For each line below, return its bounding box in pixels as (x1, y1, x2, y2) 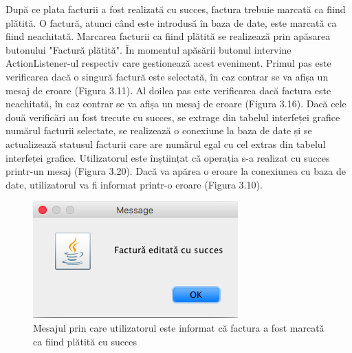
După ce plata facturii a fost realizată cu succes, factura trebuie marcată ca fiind (5, 2, 346, 16)
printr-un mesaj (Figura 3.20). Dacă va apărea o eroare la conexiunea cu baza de (5, 164, 346, 178)
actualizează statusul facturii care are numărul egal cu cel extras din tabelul (5, 136, 326, 151)
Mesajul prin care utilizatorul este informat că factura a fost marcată (33, 320, 324, 334)
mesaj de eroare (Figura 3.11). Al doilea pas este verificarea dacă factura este (5, 83, 331, 97)
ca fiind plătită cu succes (33, 334, 137, 348)
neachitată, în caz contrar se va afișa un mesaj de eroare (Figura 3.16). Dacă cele (5, 96, 346, 111)
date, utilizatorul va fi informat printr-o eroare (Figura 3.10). (5, 177, 263, 191)
